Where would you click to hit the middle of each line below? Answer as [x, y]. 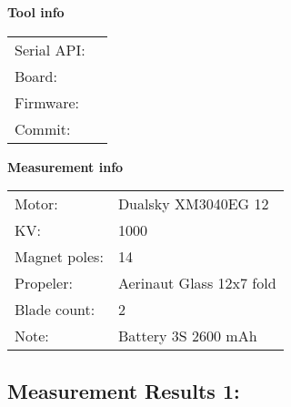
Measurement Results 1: [124, 390]
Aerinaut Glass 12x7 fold [197, 283]
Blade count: [55, 310]
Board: [36, 76]
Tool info [36, 12]
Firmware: [47, 102]
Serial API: [50, 49]
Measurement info [65, 166]
